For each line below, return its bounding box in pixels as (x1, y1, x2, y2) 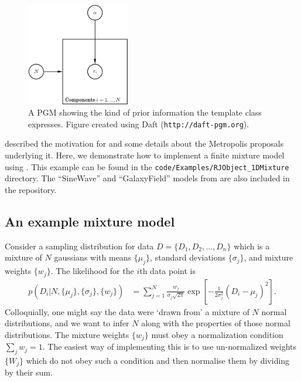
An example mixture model (5, 212, 175, 230)
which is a (234, 239, 270, 252)
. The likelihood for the (50, 265, 134, 277)
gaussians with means (54, 251, 132, 263)
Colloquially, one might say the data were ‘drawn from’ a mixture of (5, 305, 249, 317)
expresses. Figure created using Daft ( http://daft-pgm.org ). (28, 117, 249, 130)
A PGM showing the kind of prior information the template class (28, 106, 262, 119)
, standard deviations (150, 251, 226, 263)
